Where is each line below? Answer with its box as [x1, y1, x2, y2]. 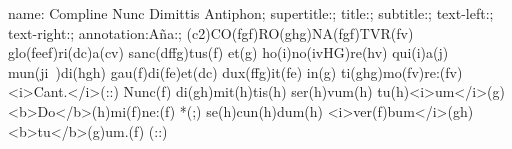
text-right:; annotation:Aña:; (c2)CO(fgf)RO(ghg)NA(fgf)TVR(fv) [8, 22, 414, 43]
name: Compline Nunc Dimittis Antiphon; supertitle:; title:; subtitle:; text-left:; [8, 3, 494, 23]
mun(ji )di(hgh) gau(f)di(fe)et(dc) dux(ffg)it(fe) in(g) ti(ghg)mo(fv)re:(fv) [8, 61, 463, 82]
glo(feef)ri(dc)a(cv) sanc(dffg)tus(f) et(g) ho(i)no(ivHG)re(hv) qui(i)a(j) [8, 42, 449, 63]
